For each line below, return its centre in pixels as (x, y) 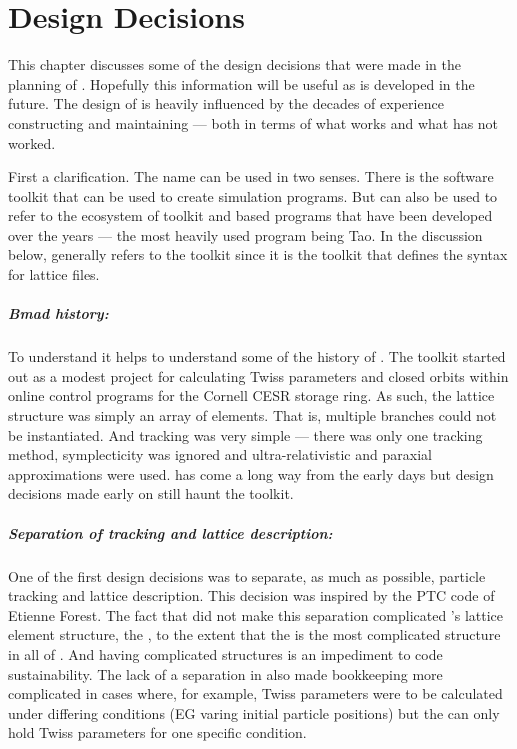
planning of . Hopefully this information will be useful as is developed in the (241, 83)
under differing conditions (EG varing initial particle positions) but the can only (254, 712)
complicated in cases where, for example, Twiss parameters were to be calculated (255, 693)
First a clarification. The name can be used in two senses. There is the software (251, 176)
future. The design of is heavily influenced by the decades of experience (226, 103)
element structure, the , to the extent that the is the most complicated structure (254, 634)
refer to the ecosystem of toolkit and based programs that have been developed (250, 215)
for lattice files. (54, 274)
